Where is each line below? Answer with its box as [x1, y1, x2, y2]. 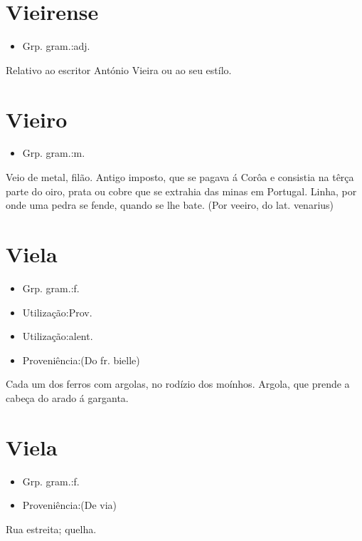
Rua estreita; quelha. [6, 521, 97, 536]
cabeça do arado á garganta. [6, 390, 129, 405]
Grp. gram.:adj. [22, 38, 90, 53]
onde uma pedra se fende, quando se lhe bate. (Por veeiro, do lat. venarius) [6, 197, 334, 212]
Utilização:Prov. [22, 304, 92, 319]
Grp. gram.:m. [22, 145, 85, 160]
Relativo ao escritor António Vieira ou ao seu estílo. [6, 62, 232, 77]
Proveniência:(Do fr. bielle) [22, 352, 140, 367]
